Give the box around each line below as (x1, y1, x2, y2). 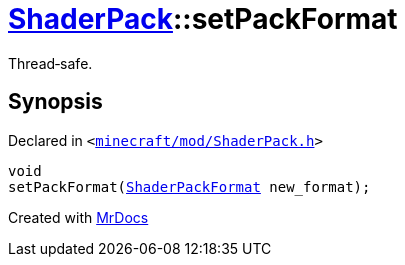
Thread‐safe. (8, 54, 93, 72)
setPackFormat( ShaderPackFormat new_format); (8, 178, 371, 195)
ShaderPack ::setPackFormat (8, 2, 398, 36)
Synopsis (8, 89, 103, 115)
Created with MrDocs (8, 208, 149, 226)
